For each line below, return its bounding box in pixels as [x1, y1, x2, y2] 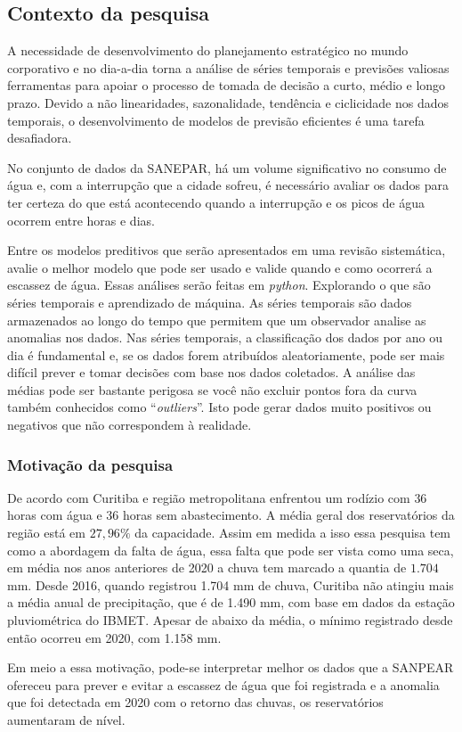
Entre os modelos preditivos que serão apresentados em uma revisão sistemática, [7, 241, 446, 259]
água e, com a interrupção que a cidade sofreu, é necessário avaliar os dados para [7, 176, 450, 194]
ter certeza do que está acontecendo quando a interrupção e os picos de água [7, 193, 425, 211]
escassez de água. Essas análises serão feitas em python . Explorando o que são [7, 276, 431, 294]
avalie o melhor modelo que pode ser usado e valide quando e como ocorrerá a [7, 258, 433, 276]
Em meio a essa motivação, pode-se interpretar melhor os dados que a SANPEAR [7, 658, 454, 677]
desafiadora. [7, 128, 72, 147]
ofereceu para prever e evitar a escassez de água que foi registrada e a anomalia [7, 675, 440, 694]
